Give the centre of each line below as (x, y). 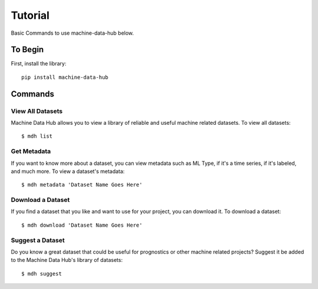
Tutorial (30, 15)
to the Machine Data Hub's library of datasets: (67, 260)
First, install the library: (39, 64)
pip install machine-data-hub (65, 77)
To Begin (27, 50)
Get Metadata (31, 151)
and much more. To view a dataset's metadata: (68, 171)
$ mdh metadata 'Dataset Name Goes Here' (82, 185)
